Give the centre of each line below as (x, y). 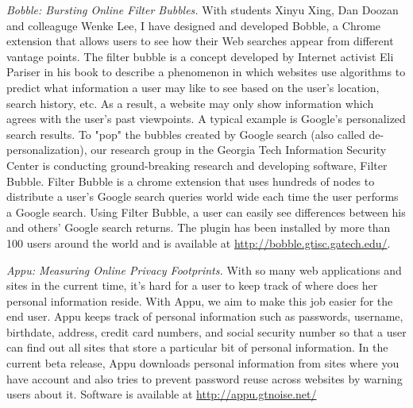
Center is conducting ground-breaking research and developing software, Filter (197, 165)
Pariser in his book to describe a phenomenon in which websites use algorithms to (206, 72)
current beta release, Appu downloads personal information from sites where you (203, 363)
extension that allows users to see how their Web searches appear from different (200, 41)
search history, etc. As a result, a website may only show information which (190, 103)
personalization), (47, 150)
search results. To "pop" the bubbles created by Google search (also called (186, 134)
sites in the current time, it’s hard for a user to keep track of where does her (192, 285)
